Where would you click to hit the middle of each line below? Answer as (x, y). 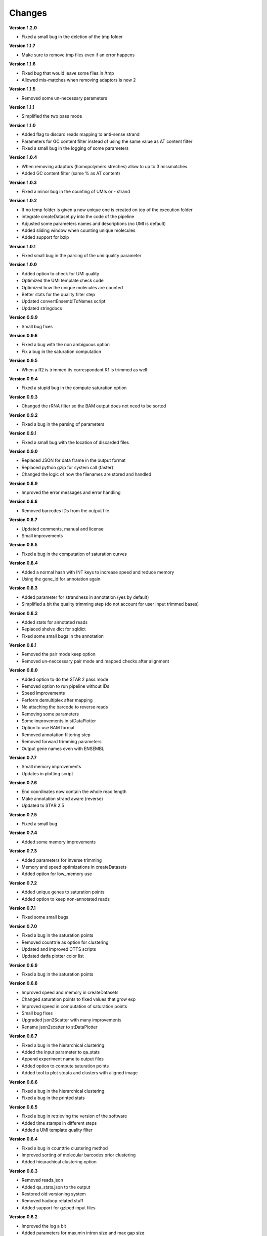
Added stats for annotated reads (55, 622)
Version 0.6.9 (23, 965)
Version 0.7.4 (23, 833)
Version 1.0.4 (23, 157)
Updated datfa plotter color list (53, 956)
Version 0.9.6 (23, 335)
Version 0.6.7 (23, 1036)
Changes (28, 13)
